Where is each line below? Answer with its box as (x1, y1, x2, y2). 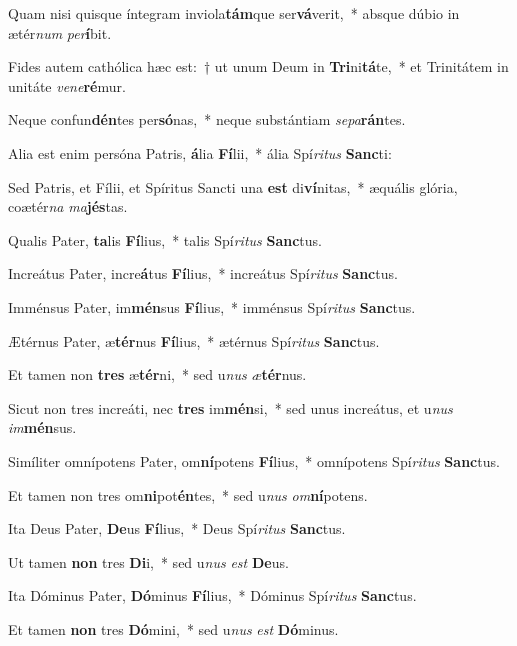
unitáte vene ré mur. (8, 75, 126, 96)
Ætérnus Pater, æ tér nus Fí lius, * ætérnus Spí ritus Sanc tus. (8, 330, 380, 351)
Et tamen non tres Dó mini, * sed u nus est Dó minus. (8, 618, 339, 639)
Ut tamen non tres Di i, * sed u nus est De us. (8, 551, 289, 572)
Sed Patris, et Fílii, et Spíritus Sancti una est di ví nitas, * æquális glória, (8, 176, 458, 197)
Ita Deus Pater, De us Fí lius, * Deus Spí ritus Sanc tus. (8, 518, 346, 539)
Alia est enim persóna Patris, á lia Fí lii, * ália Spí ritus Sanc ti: (8, 142, 392, 163)
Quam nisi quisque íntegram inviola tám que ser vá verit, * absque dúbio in (8, 3, 460, 23)
